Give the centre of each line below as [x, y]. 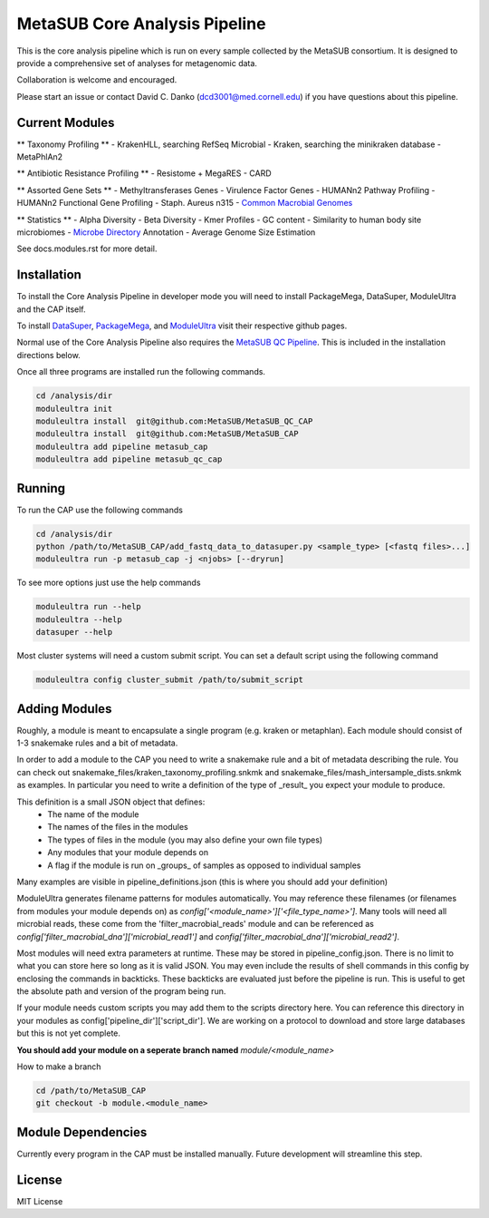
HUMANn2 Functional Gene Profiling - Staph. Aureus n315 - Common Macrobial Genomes [185, 203]
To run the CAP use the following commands [100, 510]
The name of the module [93, 814]
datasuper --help [74, 632]
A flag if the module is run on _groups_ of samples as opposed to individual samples [204, 865]
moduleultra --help [79, 619]
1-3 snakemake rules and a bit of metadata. [97, 743]
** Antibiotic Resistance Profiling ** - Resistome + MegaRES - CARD [144, 173]
